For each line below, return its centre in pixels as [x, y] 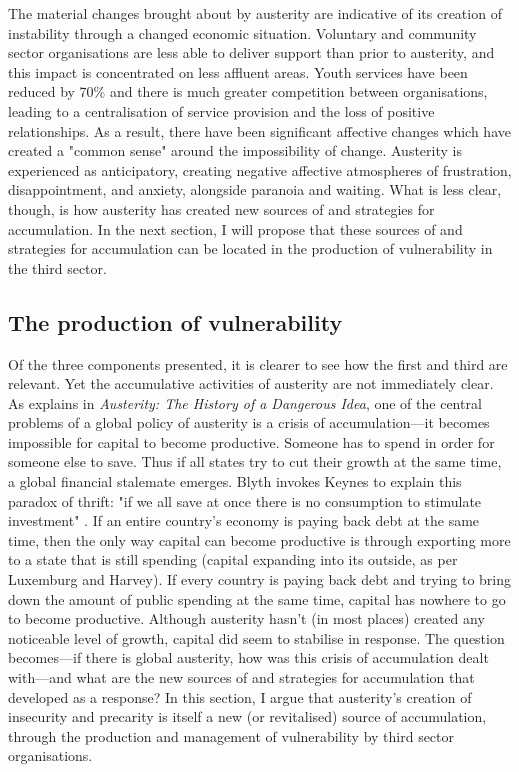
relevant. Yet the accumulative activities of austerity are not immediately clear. [251, 383]
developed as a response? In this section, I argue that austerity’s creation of [240, 696]
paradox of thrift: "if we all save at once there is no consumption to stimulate [245, 500]
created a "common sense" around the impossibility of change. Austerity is [235, 150]
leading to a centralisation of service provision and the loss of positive [221, 110]
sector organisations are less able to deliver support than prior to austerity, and [251, 52]
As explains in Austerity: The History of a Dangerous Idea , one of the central [245, 402]
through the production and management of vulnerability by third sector [231, 735]
